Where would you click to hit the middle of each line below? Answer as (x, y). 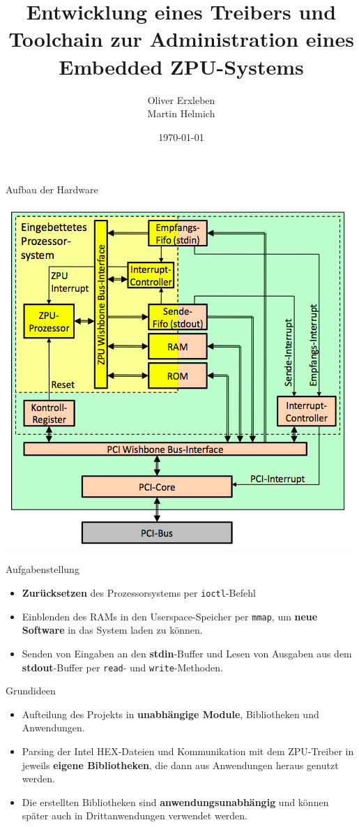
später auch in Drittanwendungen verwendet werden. (135, 815)
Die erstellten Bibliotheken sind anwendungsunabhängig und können (175, 802)
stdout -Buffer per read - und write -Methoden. (122, 667)
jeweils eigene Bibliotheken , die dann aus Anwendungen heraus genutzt (180, 765)
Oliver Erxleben (181, 99)
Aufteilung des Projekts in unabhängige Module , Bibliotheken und (170, 714)
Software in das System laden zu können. (112, 630)
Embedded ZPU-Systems (181, 66)
